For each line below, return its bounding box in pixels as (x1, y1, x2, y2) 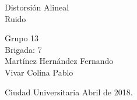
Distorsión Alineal (5, 1, 69, 13)
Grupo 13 (5, 32, 39, 44)
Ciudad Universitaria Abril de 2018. (5, 85, 133, 98)
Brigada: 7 (5, 43, 42, 55)
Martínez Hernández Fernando (5, 55, 114, 67)
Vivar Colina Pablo (5, 66, 73, 78)
